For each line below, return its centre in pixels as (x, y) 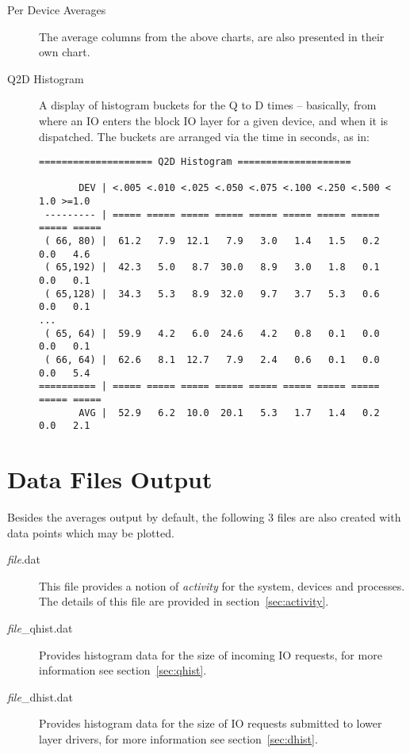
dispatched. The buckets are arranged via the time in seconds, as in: (204, 136)
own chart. (65, 52)
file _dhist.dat (40, 696)
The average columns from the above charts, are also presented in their (212, 36)
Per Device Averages (57, 10)
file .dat (24, 559)
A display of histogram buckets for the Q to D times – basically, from (208, 105)
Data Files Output (110, 479)
